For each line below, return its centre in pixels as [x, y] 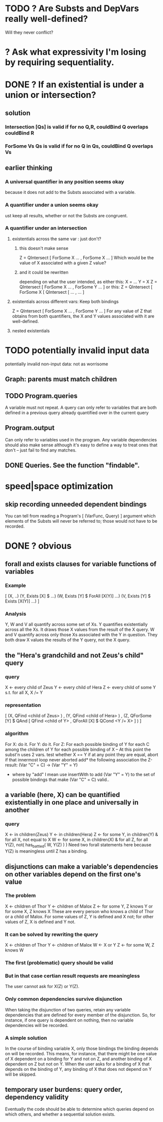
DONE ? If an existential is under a [75, 85]
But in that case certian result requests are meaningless [72, 976]
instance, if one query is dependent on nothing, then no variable [69, 1020]
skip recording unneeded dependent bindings [76, 504]
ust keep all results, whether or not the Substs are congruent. [66, 215]
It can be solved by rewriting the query [52, 934]
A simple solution [26, 1038]
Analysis [16, 613]
